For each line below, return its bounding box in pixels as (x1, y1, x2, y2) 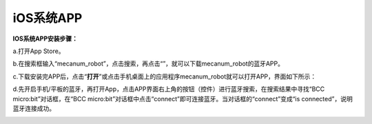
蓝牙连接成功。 (12, 104, 55, 112)
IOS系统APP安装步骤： (12, 34, 79, 43)
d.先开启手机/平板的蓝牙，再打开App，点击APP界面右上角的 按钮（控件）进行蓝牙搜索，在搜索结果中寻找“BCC (12, 85, 325, 93)
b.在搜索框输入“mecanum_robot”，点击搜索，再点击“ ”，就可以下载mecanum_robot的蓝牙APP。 (12, 59, 284, 68)
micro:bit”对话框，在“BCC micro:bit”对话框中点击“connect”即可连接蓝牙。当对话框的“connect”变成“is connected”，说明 (12, 94, 353, 103)
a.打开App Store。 (12, 47, 65, 55)
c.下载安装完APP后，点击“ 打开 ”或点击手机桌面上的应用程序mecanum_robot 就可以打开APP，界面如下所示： (12, 72, 317, 81)
